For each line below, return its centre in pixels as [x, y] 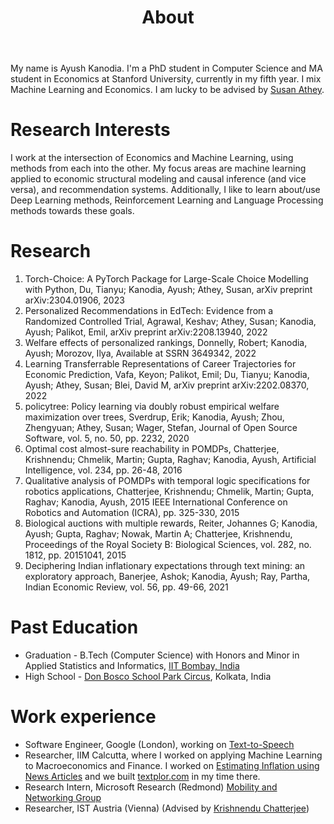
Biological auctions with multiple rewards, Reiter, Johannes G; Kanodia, [171, 523]
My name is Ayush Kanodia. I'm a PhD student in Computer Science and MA [166, 68]
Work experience [83, 717]
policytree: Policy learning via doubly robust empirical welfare [152, 407]
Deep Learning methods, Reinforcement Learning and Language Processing [167, 200]
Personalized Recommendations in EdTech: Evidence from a [149, 311]
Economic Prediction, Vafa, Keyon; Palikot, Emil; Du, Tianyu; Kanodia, [167, 375]
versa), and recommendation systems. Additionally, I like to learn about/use [165, 190]
